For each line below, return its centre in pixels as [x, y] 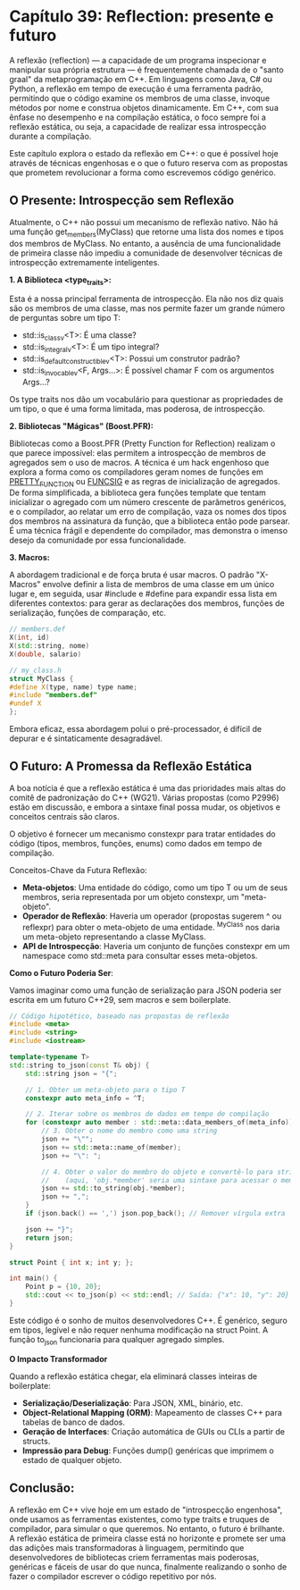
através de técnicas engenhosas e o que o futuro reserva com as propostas [149, 163]
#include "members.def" [54, 695]
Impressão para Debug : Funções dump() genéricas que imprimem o [148, 1451]
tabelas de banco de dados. [73, 1422]
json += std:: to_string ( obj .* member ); [113, 1189]
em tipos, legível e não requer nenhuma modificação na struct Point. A [139, 1330]
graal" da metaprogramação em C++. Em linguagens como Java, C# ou [141, 79]
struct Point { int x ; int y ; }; [71, 1262]
